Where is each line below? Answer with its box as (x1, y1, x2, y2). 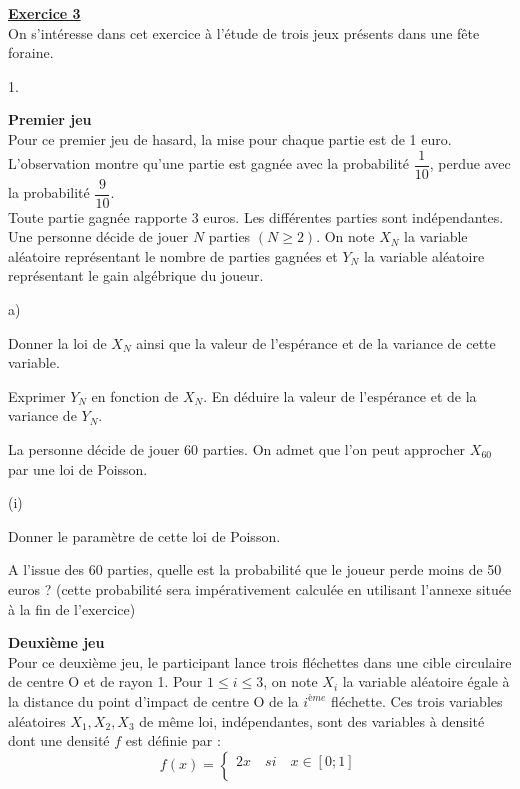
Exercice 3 (8, 3, 81, 23)
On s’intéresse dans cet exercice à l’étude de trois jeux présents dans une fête (8, 22, 480, 43)
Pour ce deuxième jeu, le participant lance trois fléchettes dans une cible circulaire (8, 651, 512, 672)
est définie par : (125, 730, 221, 751)
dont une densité (8, 730, 110, 751)
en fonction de (91, 385, 179, 406)
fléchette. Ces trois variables (331, 690, 503, 711)
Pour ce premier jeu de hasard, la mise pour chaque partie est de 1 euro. (8, 128, 452, 149)
